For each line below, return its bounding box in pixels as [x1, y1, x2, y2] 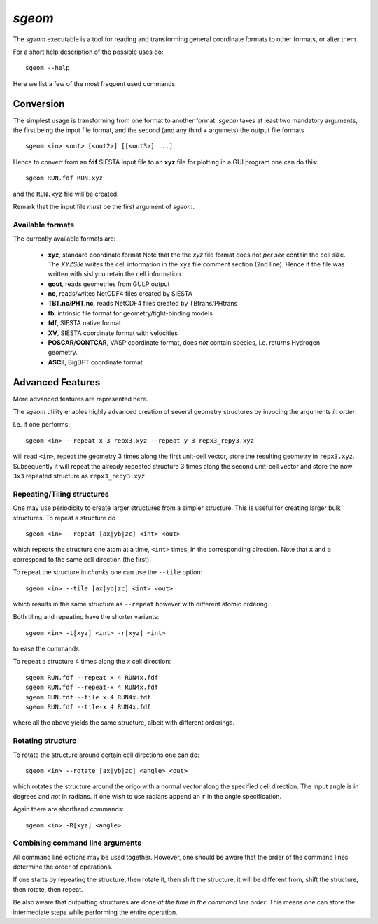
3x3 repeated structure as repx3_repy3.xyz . [13, 472, 147, 481]
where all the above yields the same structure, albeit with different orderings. [13, 718, 234, 727]
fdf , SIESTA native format [48, 319, 122, 327]
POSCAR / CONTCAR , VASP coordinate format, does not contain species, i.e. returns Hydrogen [48, 339, 321, 347]
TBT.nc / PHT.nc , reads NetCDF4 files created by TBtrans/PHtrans [48, 299, 238, 308]
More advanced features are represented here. [13, 395, 148, 403]
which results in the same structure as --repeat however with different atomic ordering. [13, 599, 269, 608]
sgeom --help [25, 64, 70, 72]
